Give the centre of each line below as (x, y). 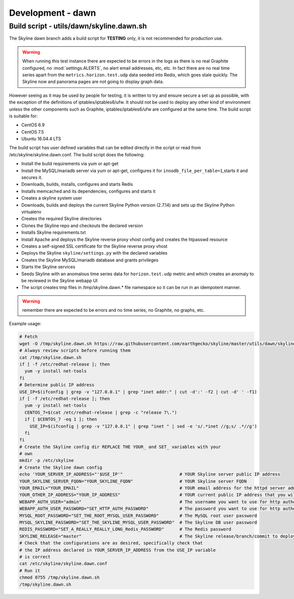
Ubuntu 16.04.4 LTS (41, 139)
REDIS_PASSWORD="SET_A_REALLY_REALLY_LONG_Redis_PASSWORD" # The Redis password (125, 529)
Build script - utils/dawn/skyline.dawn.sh (78, 26)
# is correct (35, 557)
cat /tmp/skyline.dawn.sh (50, 357)
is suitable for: (23, 116)
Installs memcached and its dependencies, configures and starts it (88, 191)
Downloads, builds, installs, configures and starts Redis (77, 184)
